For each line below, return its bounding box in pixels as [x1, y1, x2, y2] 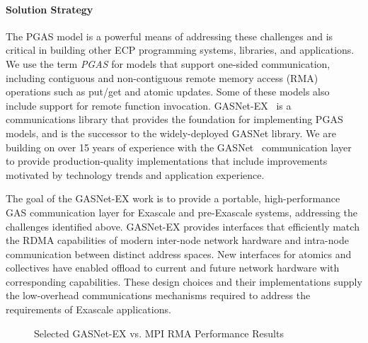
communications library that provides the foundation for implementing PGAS [6, 112, 343, 127]
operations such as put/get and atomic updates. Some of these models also [6, 84, 330, 99]
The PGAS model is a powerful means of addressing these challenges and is [6, 28, 333, 43]
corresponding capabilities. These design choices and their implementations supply [6, 274, 362, 289]
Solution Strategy [6, 1, 93, 16]
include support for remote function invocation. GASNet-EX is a [6, 98, 292, 112]
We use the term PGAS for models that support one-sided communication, [6, 56, 330, 71]
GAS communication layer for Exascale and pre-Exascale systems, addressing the [6, 204, 357, 219]
